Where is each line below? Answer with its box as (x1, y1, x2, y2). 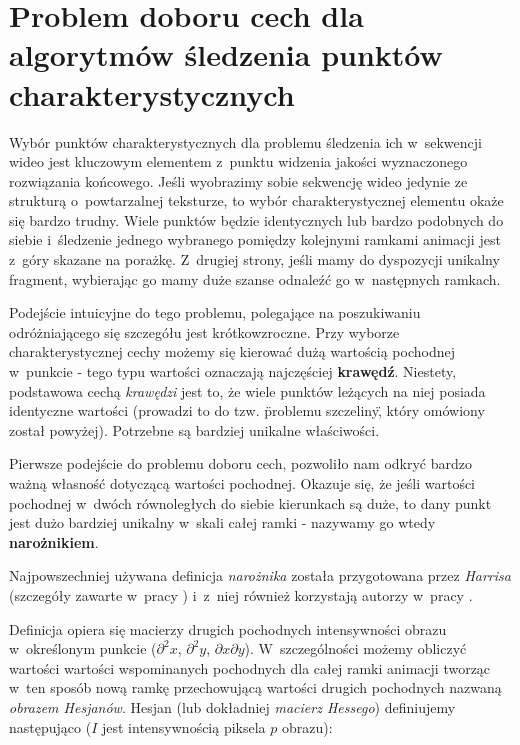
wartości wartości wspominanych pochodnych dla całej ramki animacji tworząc (9, 657, 491, 678)
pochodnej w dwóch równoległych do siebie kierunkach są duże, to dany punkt (9, 492, 492, 513)
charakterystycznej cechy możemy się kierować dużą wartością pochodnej (9, 341, 455, 362)
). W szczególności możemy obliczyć (244, 638, 467, 659)
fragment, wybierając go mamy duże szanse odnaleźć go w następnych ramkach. (9, 268, 501, 289)
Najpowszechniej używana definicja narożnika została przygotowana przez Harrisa (9, 565, 511, 586)
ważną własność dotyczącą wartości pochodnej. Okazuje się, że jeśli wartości (9, 473, 476, 493)
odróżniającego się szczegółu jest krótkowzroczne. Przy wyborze (9, 321, 400, 342)
